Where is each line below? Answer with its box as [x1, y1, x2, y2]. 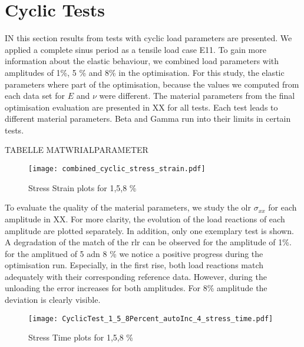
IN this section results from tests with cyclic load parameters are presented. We [5, 32, 292, 44]
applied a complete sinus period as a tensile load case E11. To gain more [5, 43, 266, 55]
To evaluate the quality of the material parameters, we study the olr [5, 201, 251, 213]
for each [268, 201, 297, 213]
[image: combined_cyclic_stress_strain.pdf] [28, 165, 206, 174]
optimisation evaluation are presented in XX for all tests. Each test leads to [5, 101, 278, 113]
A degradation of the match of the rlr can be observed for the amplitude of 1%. [5, 236, 292, 248]
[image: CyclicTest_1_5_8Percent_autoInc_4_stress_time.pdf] [28, 314, 273, 323]
